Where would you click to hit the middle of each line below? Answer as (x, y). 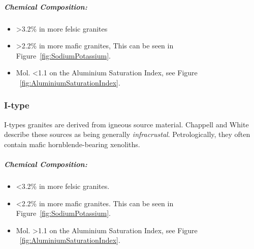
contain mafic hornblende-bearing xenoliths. (72, 144)
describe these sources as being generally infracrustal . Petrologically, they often (127, 134)
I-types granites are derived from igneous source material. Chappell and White (126, 124)
